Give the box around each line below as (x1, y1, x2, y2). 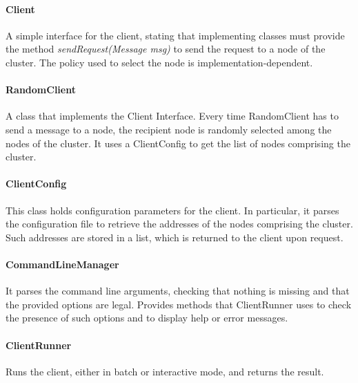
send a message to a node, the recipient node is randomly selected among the (6, 122, 332, 136)
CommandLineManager (6, 256, 119, 271)
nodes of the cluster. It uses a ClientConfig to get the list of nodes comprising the (6, 136, 350, 150)
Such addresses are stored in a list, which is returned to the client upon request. (6, 230, 344, 244)
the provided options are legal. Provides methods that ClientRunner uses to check (6, 297, 352, 311)
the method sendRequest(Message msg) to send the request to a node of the (6, 41, 326, 56)
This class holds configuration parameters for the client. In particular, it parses (6, 203, 339, 217)
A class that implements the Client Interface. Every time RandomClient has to (6, 109, 339, 123)
